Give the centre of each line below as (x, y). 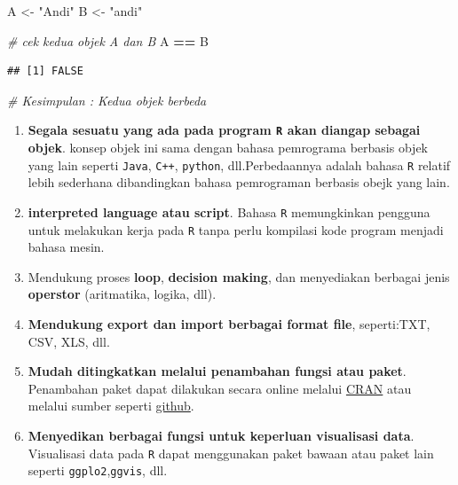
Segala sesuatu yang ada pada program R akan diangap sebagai (224, 130)
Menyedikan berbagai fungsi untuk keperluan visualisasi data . (221, 435)
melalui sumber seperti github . (111, 406)
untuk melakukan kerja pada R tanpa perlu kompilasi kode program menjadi (236, 229)
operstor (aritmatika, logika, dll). (122, 294)
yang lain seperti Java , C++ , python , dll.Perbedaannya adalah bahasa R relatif (239, 164)
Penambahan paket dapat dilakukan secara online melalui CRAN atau (220, 388)
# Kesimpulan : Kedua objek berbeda (107, 100)
